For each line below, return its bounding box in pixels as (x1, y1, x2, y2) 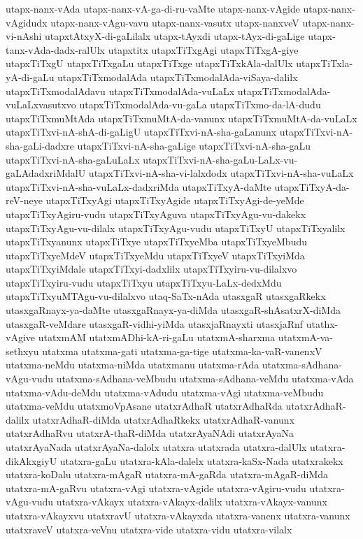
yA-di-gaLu (6, 69, 55, 84)
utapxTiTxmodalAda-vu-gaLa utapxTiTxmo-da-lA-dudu (79, 97, 321, 112)
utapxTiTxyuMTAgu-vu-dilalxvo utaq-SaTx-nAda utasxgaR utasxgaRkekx (6, 289, 326, 303)
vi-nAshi (6, 29, 42, 43)
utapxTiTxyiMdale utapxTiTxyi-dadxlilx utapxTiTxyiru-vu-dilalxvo (6, 261, 297, 276)
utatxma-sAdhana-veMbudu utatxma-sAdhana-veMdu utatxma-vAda (56, 371, 354, 386)
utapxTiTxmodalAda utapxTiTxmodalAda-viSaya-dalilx (57, 69, 298, 84)
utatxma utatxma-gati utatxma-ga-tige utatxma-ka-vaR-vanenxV (42, 343, 322, 358)
